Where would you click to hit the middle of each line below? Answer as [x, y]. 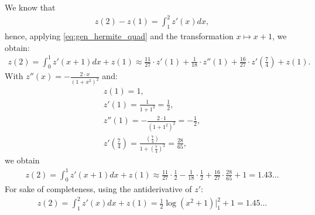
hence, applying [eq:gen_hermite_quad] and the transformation [119, 35]
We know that [30, 7]
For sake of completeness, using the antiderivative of [98, 189]
